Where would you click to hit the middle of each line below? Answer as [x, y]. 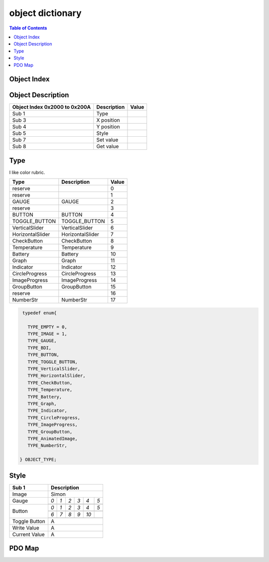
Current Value [28, 534]
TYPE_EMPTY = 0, [47, 327]
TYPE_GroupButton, [50, 431]
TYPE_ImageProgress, [53, 425]
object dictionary [45, 13]
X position [108, 120]
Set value [107, 140]
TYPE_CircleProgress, [54, 418]
